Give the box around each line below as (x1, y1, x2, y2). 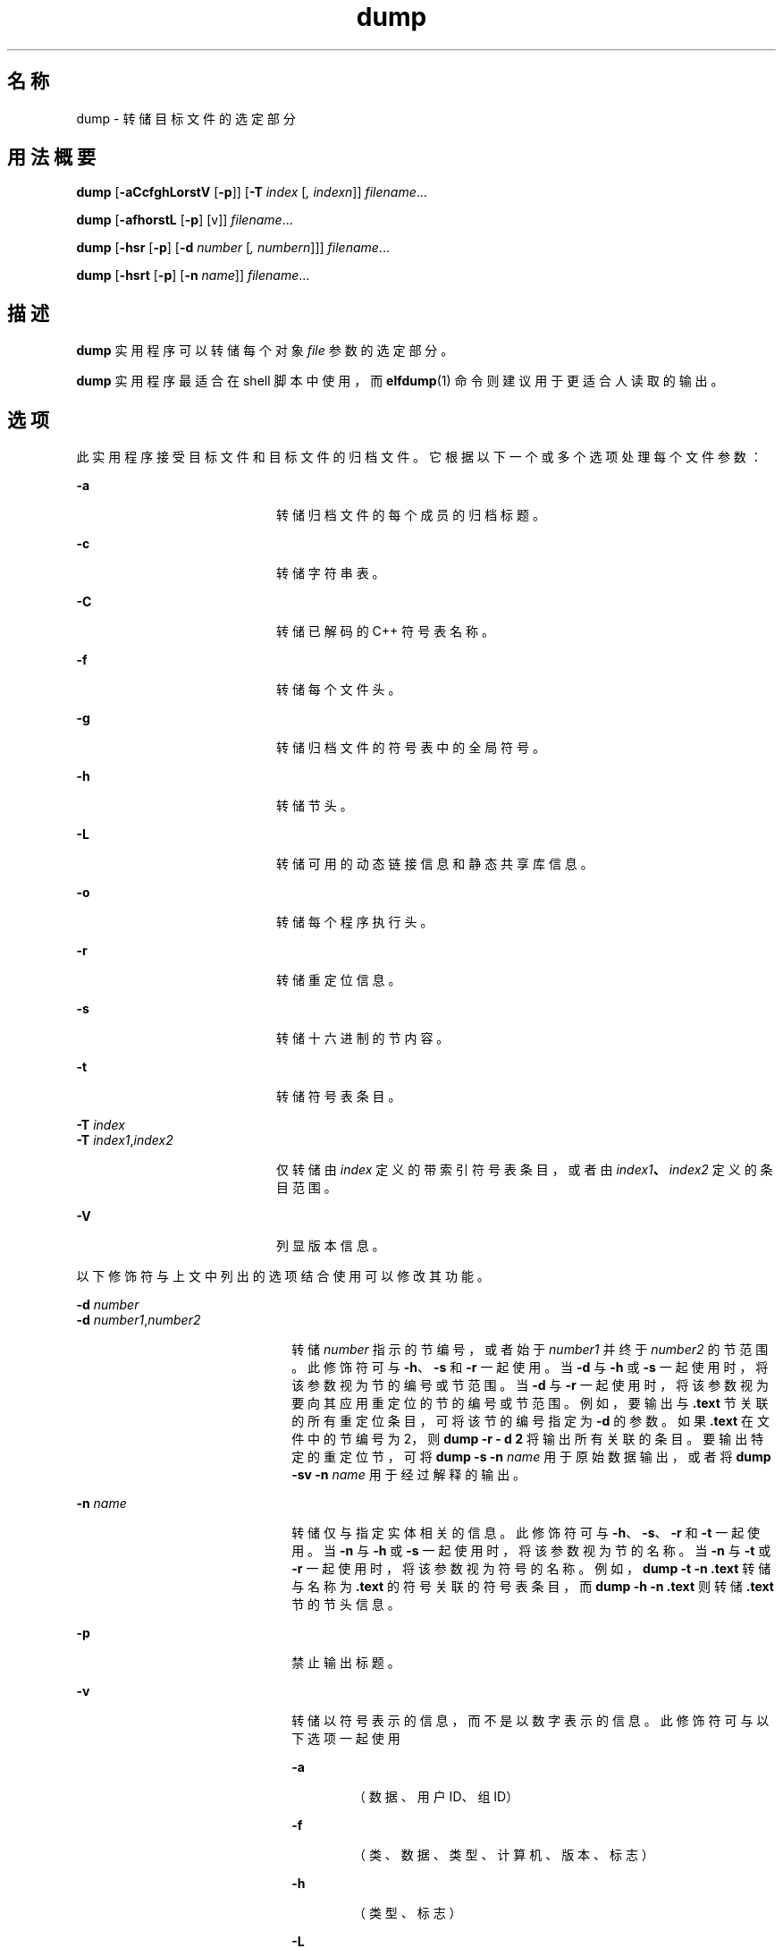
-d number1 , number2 (76, 1312, 201, 1328)
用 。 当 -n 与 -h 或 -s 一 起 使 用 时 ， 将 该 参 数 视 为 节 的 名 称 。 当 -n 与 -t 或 (291, 1543, 771, 1559)
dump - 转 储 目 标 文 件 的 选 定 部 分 (76, 110, 296, 126)
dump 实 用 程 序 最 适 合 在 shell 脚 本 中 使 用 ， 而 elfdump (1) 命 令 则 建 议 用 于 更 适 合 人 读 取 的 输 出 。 (76, 373, 724, 389)
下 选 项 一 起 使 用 (291, 1731, 400, 1747)
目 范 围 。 (276, 1180, 337, 1196)
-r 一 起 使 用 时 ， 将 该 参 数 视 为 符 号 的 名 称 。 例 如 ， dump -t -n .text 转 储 (291, 1561, 771, 1577)
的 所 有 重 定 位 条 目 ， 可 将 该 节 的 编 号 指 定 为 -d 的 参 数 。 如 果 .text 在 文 (291, 1413, 770, 1429)
